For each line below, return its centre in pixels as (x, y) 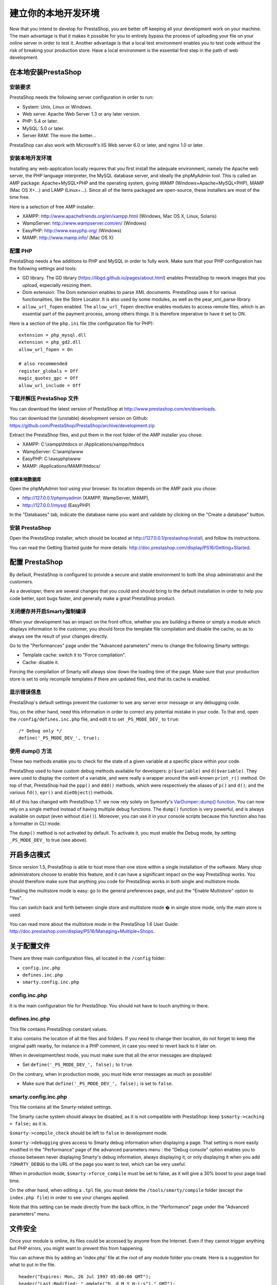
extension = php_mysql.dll (53, 335)
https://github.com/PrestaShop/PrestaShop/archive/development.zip (82, 425)
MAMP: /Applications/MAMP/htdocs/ (61, 466)
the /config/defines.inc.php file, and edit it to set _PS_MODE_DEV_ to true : (94, 719)
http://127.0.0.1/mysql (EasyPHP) (56, 505)
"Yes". (16, 898)
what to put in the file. (33, 1265)
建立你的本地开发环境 (55, 13)
